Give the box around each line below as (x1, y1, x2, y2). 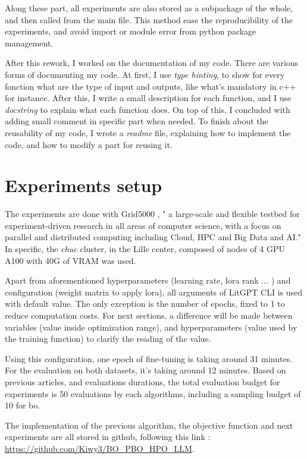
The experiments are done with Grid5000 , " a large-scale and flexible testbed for (5, 208, 300, 220)
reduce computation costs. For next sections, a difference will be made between (5, 309, 293, 321)
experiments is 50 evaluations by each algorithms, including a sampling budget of (5, 387, 301, 400)
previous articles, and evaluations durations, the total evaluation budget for (5, 375, 280, 388)
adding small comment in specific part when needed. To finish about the (5, 115, 268, 127)
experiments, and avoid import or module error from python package (5, 25, 256, 37)
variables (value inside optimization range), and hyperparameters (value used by (5, 320, 297, 333)
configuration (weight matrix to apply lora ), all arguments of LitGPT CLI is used (5, 285, 303, 298)
